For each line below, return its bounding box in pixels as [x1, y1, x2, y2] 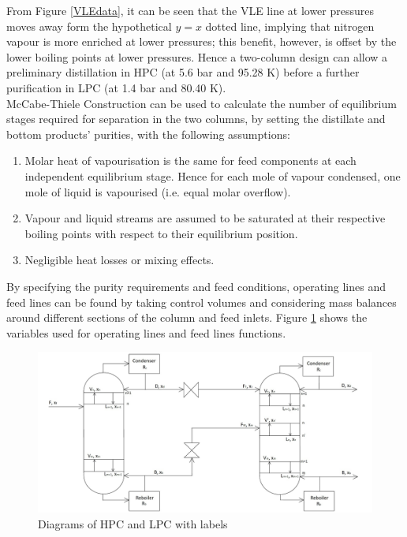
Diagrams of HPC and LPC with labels [38, 515, 228, 531]
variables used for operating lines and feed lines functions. [6, 324, 286, 341]
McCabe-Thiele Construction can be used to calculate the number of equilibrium [6, 95, 397, 111]
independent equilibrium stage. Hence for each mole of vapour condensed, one [24, 167, 401, 184]
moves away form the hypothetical [6, 17, 172, 34]
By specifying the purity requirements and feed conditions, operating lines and [6, 278, 386, 294]
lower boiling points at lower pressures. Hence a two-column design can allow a [6, 48, 388, 65]
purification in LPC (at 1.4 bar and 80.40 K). [6, 79, 226, 95]
